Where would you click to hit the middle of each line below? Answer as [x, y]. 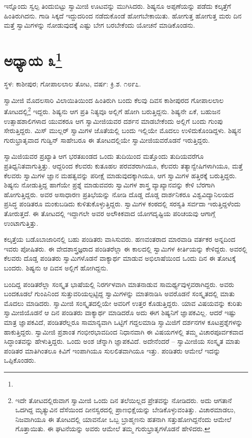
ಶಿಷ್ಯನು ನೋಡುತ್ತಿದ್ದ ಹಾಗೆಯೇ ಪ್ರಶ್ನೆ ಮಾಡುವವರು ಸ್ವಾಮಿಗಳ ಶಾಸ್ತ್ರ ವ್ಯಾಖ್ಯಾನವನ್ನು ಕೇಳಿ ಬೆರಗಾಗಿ [110, 185]
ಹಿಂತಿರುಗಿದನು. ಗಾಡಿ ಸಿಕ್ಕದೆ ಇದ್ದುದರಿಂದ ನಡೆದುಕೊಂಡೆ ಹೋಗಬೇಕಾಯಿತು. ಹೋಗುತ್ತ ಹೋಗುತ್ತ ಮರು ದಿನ [123, 15]
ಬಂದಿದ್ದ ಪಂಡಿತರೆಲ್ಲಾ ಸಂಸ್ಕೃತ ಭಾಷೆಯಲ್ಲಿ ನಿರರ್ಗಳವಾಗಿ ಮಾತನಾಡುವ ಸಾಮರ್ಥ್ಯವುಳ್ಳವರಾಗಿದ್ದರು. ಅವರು [119, 284]
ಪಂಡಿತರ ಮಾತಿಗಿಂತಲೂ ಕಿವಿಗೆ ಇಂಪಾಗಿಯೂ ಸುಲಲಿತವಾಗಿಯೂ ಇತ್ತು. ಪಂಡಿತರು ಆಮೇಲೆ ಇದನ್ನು [112, 350]
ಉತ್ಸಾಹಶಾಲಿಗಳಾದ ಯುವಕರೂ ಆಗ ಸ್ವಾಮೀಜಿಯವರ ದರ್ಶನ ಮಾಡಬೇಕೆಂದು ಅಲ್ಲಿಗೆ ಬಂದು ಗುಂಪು [113, 121]
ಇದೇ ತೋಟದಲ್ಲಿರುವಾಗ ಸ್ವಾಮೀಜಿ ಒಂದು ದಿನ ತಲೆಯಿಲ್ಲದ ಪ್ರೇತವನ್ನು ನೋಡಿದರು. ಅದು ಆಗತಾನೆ [124, 400]
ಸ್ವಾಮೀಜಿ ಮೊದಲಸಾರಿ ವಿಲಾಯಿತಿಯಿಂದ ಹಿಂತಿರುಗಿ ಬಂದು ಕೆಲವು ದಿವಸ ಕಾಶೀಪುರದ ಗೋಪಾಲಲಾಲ [114, 100]
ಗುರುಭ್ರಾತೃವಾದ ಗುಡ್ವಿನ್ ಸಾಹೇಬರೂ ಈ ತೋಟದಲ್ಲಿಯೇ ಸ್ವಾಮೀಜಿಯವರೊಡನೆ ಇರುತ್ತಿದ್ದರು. [107, 140]
